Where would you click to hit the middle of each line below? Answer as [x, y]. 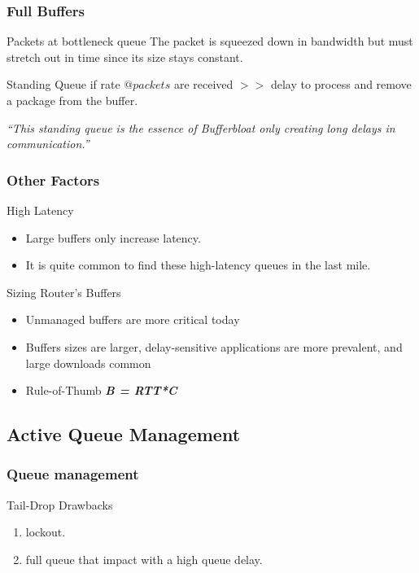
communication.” [48, 144]
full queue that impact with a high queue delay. [144, 559]
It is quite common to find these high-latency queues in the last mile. [198, 265]
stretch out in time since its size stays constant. [125, 57]
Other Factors [53, 179]
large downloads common [88, 363]
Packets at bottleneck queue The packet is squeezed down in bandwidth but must [210, 41]
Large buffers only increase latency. [113, 237]
